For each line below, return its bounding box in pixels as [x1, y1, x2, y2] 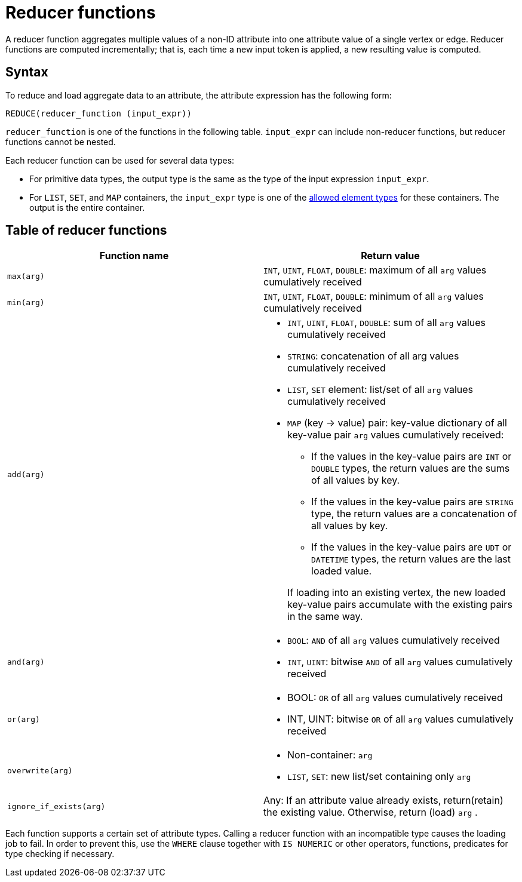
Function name [99, 250, 169, 262]
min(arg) [7, 297, 45, 307]
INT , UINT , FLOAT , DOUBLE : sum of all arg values [287, 316, 486, 329]
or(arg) [7, 714, 40, 724]
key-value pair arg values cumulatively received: [287, 429, 504, 441]
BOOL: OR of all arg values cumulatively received [287, 692, 503, 704]
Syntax [5, 64, 48, 80]
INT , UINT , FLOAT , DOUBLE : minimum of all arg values [263, 290, 484, 303]
